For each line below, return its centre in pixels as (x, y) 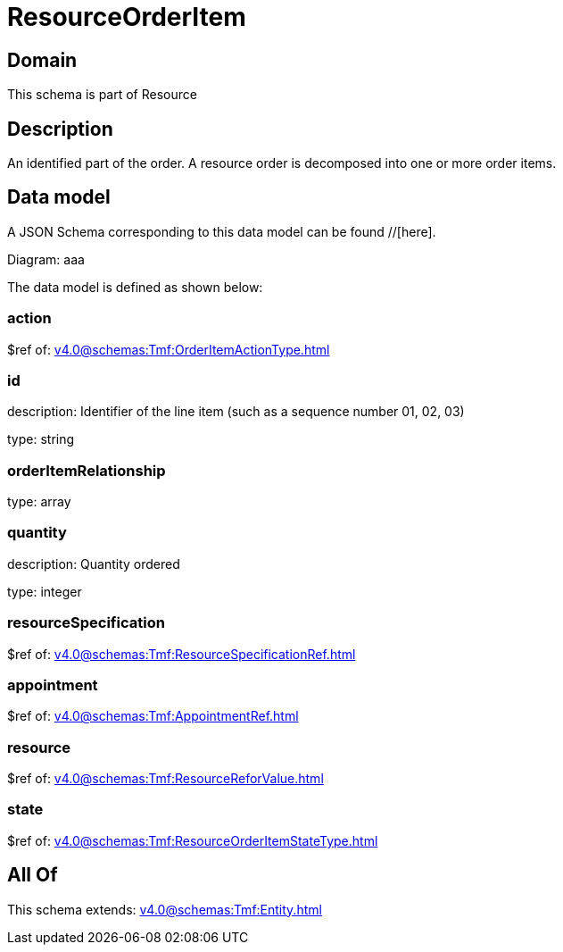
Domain (42, 60)
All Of (33, 875)
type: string (41, 439)
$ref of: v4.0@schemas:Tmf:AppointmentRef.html (153, 716)
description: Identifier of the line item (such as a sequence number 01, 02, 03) (236, 412)
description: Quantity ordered (94, 564)
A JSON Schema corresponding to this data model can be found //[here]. (222, 231)
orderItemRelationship (87, 470)
